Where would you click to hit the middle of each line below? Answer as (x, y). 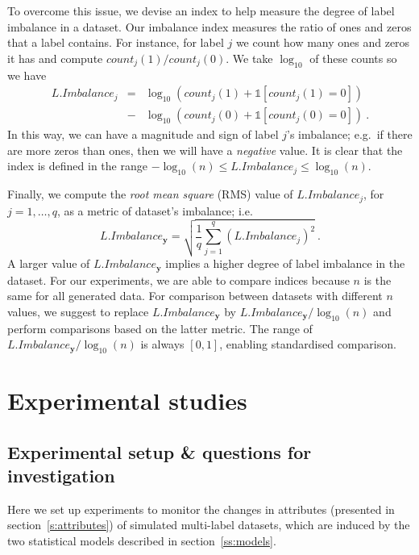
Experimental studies (127, 401)
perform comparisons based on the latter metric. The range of (160, 328)
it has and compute (55, 58)
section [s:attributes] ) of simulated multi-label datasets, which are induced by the (209, 525)
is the (378, 280)
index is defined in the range (77, 166)
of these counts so (353, 58)
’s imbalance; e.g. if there (349, 134)
